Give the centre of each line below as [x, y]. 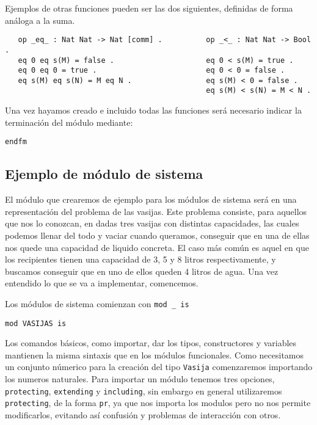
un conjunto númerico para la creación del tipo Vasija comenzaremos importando [159, 367]
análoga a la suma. [40, 20]
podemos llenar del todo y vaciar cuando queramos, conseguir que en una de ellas [157, 235]
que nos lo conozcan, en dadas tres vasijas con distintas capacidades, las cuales [152, 223]
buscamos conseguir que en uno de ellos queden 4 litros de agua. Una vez [142, 271]
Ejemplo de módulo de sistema [104, 174]
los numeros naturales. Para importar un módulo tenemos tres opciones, [140, 379]
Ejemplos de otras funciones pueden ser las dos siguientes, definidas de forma [149, 8]
